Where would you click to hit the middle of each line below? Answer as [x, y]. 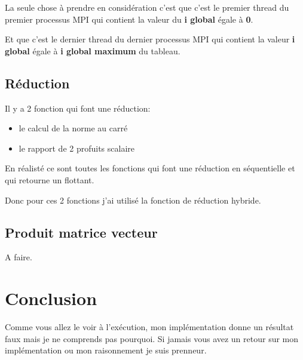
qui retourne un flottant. [50, 179]
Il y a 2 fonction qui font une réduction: [78, 108]
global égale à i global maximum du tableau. [93, 50]
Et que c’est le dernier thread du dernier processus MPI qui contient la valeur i [150, 39]
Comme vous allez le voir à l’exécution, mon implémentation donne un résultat [149, 327]
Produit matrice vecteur [81, 232]
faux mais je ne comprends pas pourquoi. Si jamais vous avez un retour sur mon [152, 338]
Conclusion [51, 298]
